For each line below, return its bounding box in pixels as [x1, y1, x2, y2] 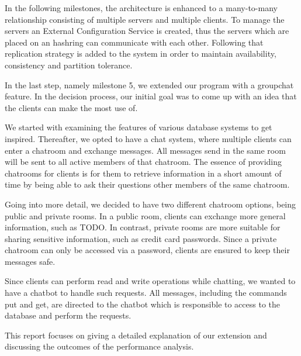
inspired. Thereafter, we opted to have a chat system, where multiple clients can [5, 132, 292, 144]
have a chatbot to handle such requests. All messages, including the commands [5, 286, 287, 299]
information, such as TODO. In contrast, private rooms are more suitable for [5, 221, 281, 233]
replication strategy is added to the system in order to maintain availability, [5, 47, 276, 60]
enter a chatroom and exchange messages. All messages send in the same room [5, 144, 286, 156]
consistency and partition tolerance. [5, 58, 133, 71]
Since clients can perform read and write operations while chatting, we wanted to [5, 275, 296, 287]
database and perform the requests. [5, 309, 132, 322]
